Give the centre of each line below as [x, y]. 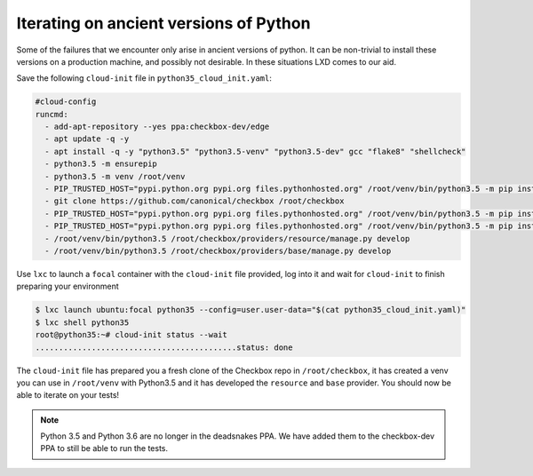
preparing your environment [68, 286]
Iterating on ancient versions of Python [163, 23]
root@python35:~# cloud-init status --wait [131, 335]
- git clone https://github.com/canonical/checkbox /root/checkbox [195, 201]
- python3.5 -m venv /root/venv [115, 176]
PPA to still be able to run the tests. [104, 448]
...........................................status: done [164, 347]
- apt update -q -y [87, 139]
